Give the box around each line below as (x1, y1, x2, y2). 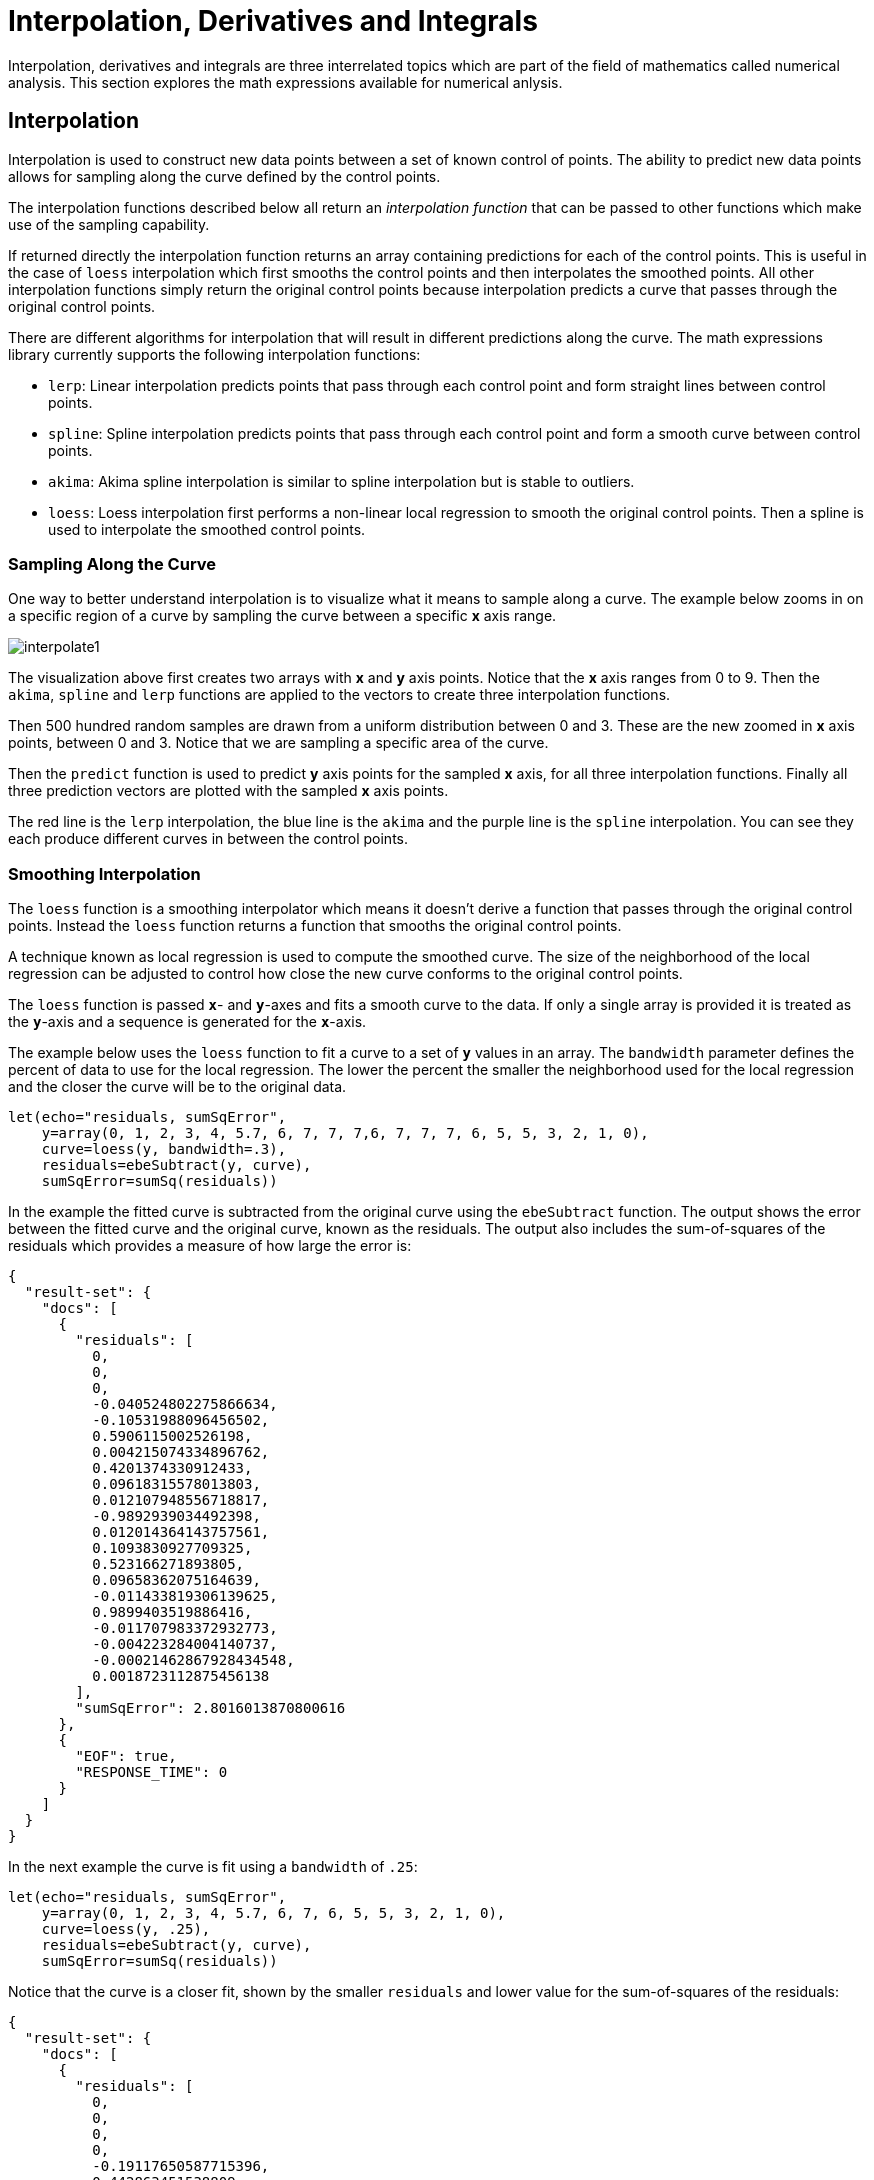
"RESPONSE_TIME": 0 (75, 1764, 228, 1781)
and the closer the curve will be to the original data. (8, 1078, 347, 1096)
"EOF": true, (75, 1748, 177, 1765)
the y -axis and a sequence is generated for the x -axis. (8, 1013, 367, 1031)
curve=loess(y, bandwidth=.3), (41, 1141, 287, 1158)
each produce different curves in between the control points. (8, 830, 409, 848)
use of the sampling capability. (8, 215, 210, 233)
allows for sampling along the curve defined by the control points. (8, 167, 441, 185)
